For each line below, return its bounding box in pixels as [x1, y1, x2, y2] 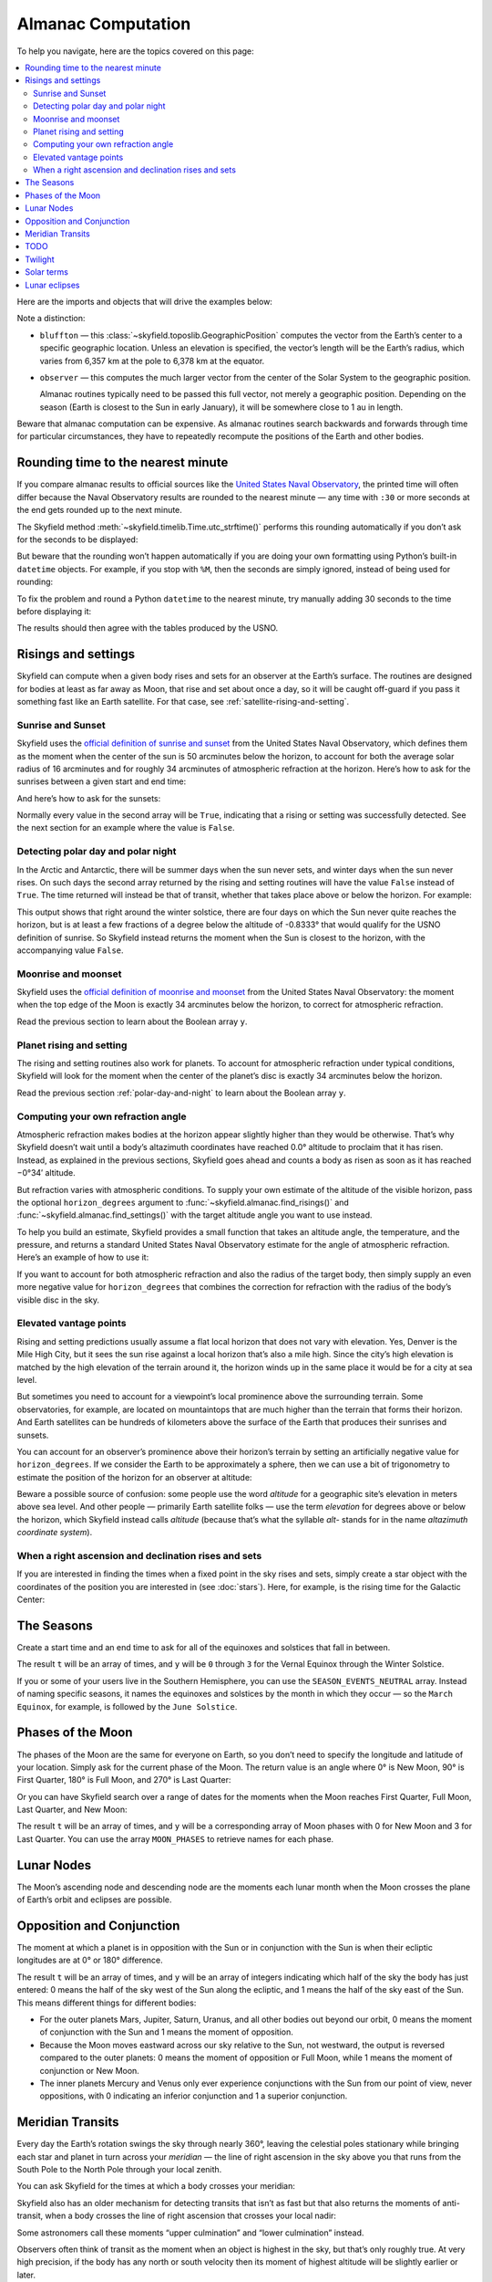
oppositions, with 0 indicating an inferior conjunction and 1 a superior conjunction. [39, 2090, 348, 2101]
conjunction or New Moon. [39, 2065, 140, 2076]
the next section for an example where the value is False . [16, 822, 236, 833]
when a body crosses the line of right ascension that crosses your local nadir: [45, 2210, 337, 2222]
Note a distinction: [16, 313, 86, 324]
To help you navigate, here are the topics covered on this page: [16, 46, 254, 57]
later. [16, 2269, 36, 2280]
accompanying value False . [16, 945, 124, 956]
